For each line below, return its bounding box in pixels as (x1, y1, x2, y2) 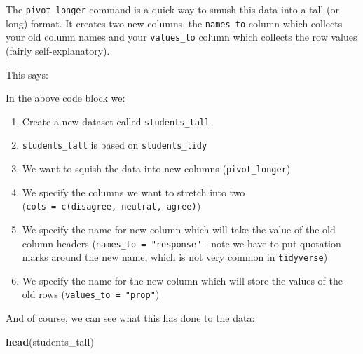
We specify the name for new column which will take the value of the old (22, 222, 336, 236)
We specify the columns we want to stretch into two (22, 184, 245, 199)
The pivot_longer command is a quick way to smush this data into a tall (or (6, 2, 339, 16)
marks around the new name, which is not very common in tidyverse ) (22, 250, 328, 264)
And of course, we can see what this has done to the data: (6, 311, 255, 325)
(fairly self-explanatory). (6, 43, 110, 57)
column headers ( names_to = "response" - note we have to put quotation (22, 236, 341, 250)
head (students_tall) (6, 334, 94, 348)
